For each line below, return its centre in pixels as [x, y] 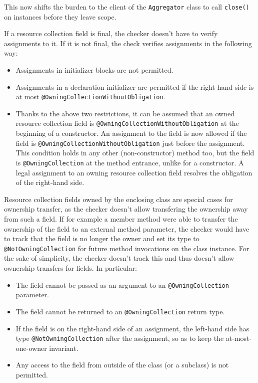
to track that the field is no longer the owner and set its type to [102, 238]
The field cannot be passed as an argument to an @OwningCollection [122, 284]
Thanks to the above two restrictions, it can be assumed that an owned [125, 113]
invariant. [64, 348]
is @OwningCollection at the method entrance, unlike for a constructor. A [130, 162]
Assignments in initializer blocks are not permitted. [94, 70]
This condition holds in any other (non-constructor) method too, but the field [135, 153]
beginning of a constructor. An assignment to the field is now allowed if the [131, 133]
